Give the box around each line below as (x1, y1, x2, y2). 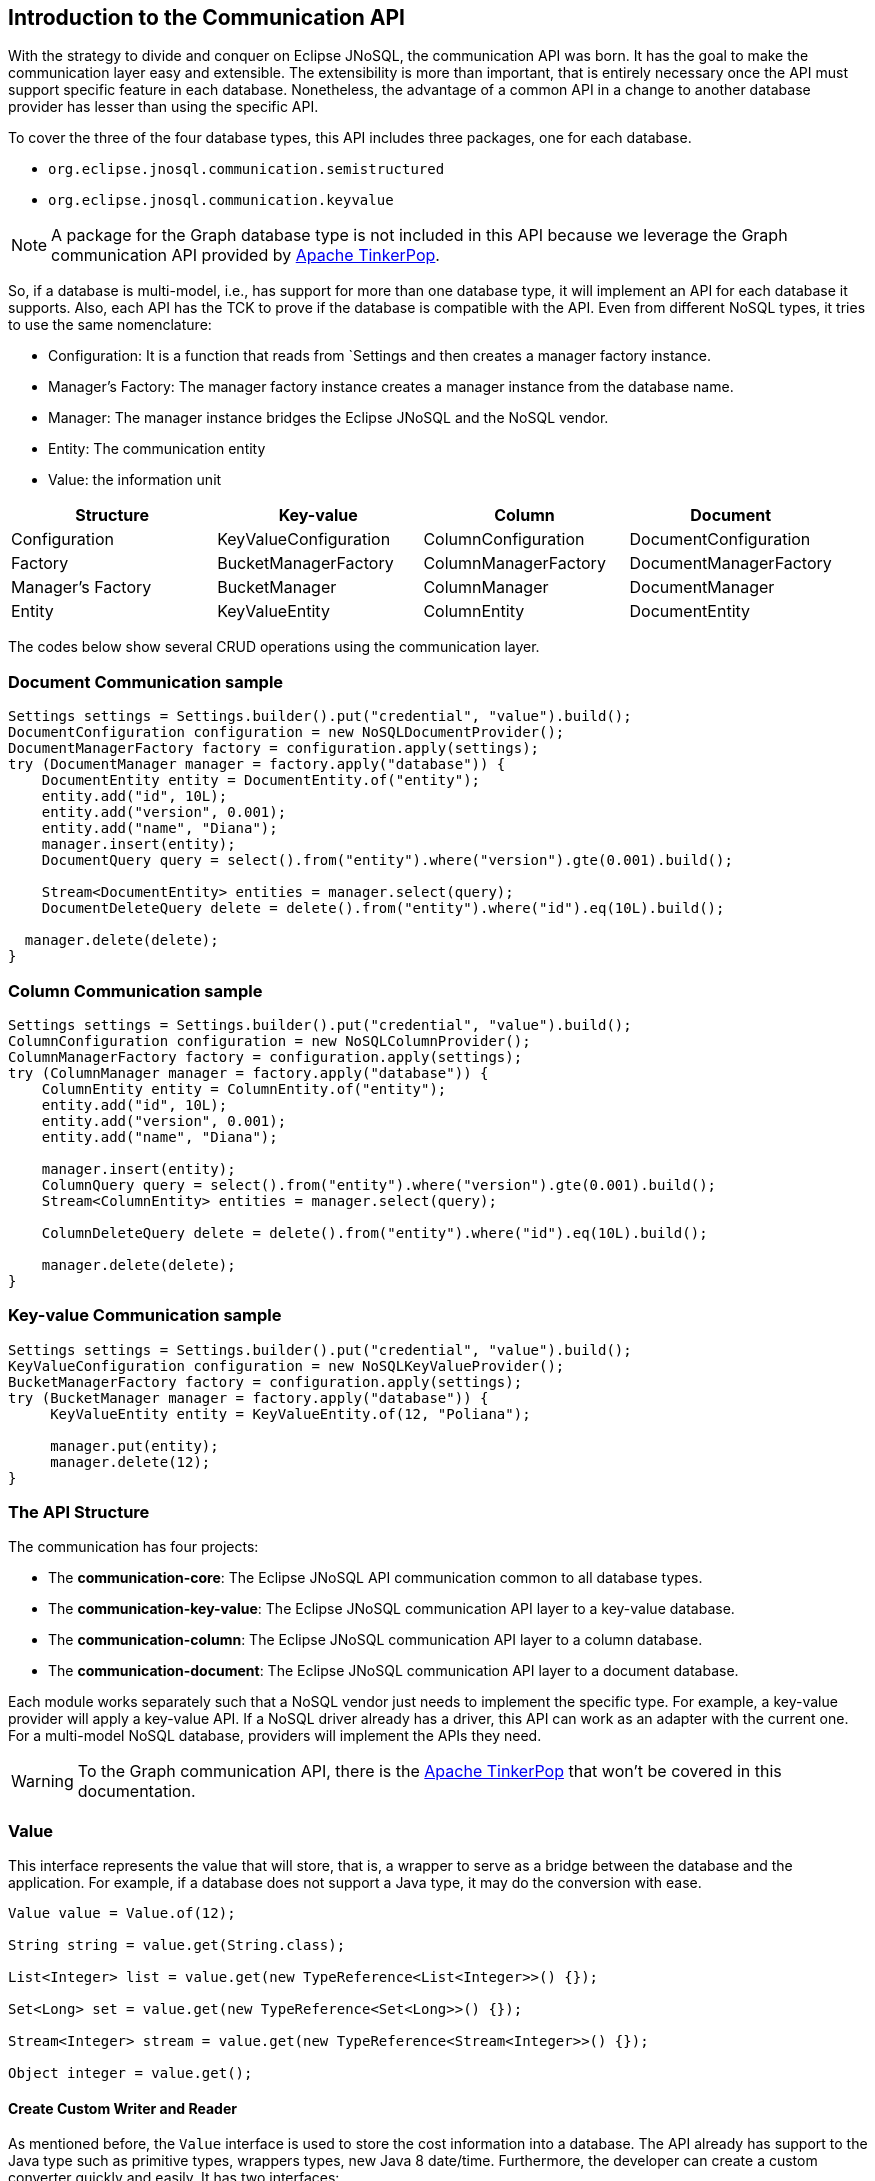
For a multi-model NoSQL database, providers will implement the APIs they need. (8, 1727, 542, 1745)
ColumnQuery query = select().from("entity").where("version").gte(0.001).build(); (41, 1176, 717, 1193)
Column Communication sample (8, 980, 263, 1001)
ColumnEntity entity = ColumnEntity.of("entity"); (41, 1080, 447, 1097)
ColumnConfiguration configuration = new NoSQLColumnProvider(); (8, 1032, 531, 1049)
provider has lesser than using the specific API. (8, 98, 319, 116)
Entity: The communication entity (48, 440, 266, 458)
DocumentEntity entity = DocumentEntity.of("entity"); (41, 772, 481, 789)
